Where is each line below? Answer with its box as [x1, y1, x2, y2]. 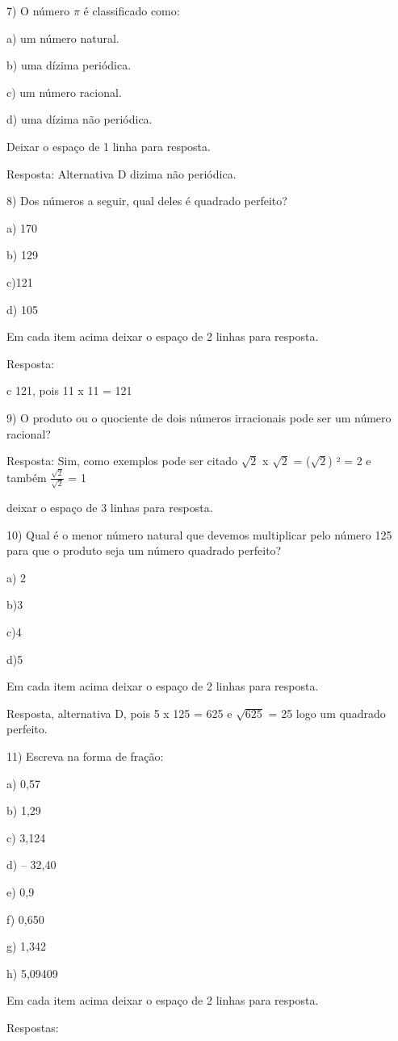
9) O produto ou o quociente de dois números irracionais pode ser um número [6, 409, 392, 426]
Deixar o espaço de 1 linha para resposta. [6, 137, 211, 154]
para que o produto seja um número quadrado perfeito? [6, 542, 282, 559]
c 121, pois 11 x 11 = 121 [6, 382, 132, 399]
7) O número [6, 2, 70, 19]
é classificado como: [83, 2, 180, 19]
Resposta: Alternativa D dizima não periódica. [6, 165, 237, 182]
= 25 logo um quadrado [268, 704, 386, 721]
